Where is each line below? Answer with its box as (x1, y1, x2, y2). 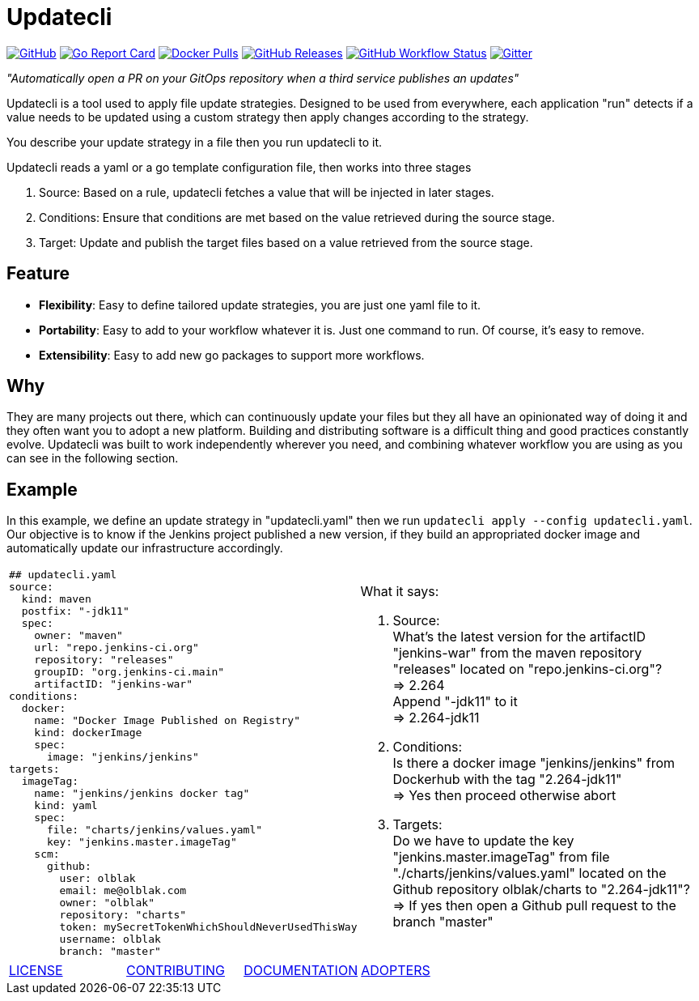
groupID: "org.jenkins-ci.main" (34, 666, 225, 679)
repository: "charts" (59, 909, 187, 922)
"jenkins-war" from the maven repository (392, 645, 642, 662)
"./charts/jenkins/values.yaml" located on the (392, 865, 667, 882)
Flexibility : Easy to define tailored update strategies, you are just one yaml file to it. (39, 297, 481, 312)
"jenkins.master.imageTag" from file (392, 849, 610, 866)
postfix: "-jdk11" (21, 605, 129, 618)
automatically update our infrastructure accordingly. (6, 541, 283, 556)
